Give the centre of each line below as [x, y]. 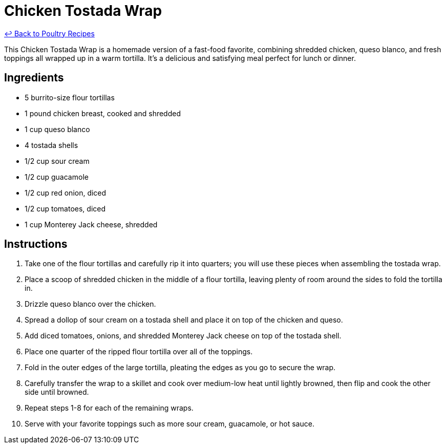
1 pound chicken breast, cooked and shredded [103, 113]
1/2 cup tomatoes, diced [65, 208]
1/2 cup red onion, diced [66, 193]
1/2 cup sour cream [57, 161]
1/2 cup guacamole [57, 177]
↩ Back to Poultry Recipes [49, 33]
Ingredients [34, 78]
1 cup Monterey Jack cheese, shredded [91, 224]
